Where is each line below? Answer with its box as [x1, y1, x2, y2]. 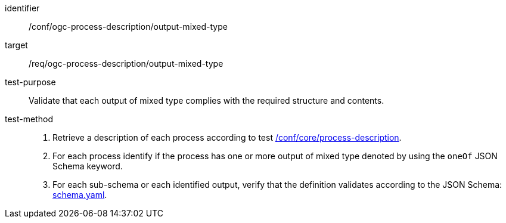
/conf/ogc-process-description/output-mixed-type [29, 21, 228, 32]
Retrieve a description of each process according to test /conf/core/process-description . [52, 132, 402, 143]
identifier [5, 3, 40, 13]
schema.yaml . [52, 190, 107, 200]
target [5, 40, 28, 50]
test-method [5, 114, 53, 124]
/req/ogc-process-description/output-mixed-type [29, 58, 223, 69]
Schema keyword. [52, 161, 123, 171]
